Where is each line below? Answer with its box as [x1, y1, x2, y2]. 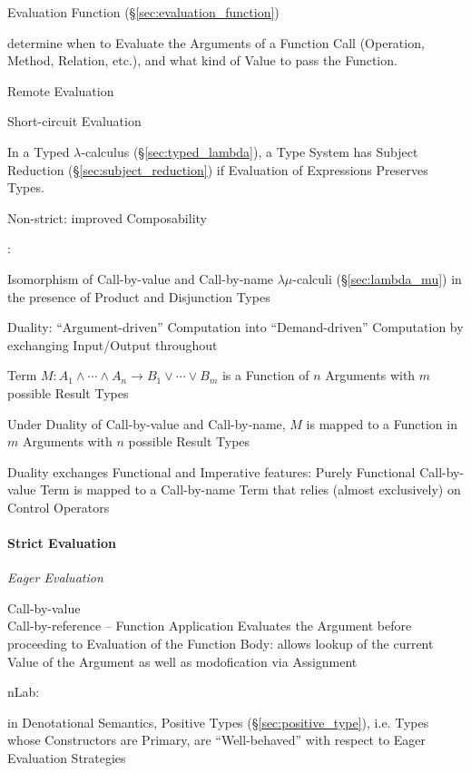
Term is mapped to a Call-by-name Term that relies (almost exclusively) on [40, 480, 461, 499]
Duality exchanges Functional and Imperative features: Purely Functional [7, 462, 416, 481]
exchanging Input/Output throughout [7, 335, 218, 354]
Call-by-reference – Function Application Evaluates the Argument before [7, 616, 412, 635]
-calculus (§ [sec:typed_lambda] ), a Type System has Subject [81, 142, 418, 161]
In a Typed [7, 142, 70, 161]
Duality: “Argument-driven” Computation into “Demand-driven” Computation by [7, 318, 464, 337]
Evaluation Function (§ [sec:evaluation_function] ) [7, 3, 280, 21]
